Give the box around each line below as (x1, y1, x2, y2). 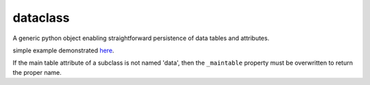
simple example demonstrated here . (12, 46, 114, 54)
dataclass (12, 10, 70, 25)
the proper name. (12, 68, 62, 76)
